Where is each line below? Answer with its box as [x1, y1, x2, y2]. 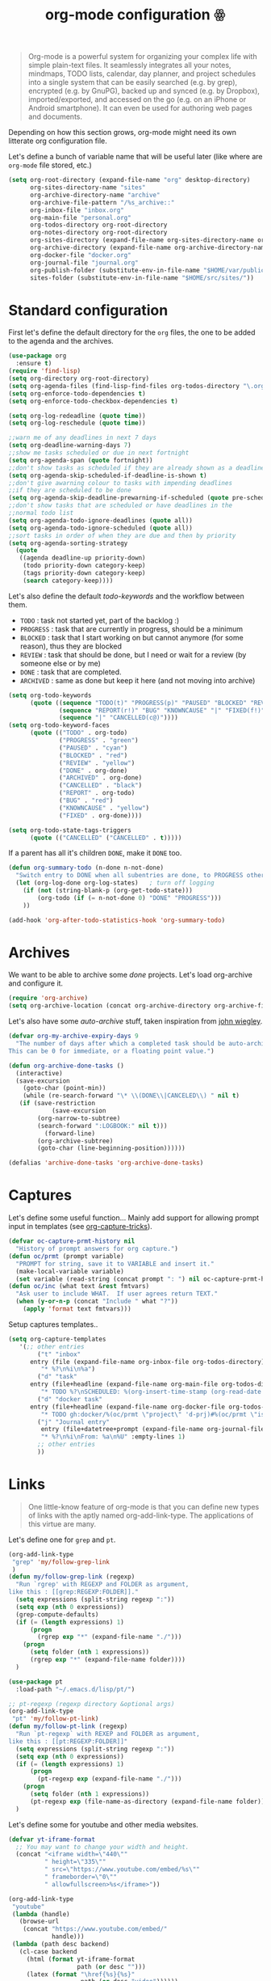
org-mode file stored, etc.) [8, 160, 92, 170]
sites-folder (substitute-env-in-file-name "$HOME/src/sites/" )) [29, 273, 254, 282]
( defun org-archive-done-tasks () [8, 1062, 125, 1070]
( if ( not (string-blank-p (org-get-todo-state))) [23, 886, 194, 894]
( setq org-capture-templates [8, 1335, 106, 1343]
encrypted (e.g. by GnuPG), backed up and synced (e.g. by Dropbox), [27, 86, 261, 96]
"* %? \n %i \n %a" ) [40, 1365, 95, 1374]
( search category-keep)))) [23, 577, 114, 585]
